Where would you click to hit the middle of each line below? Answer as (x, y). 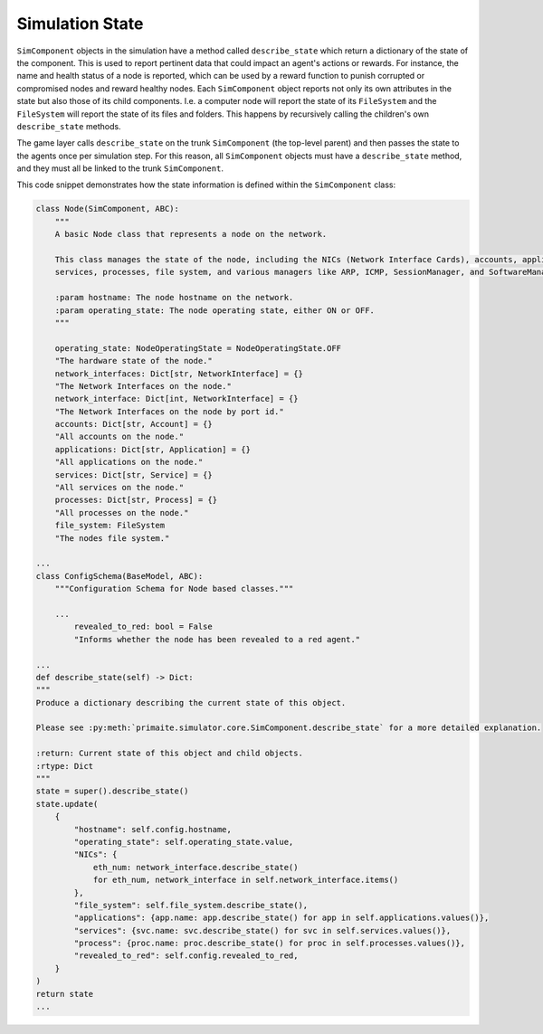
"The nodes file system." (112, 538)
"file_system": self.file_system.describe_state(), (191, 905)
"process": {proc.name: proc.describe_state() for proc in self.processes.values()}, (270, 944)
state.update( (67, 804)
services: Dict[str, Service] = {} (133, 474)
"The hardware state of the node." (133, 361)
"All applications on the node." (129, 462)
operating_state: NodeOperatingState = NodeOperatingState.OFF (198, 348)
